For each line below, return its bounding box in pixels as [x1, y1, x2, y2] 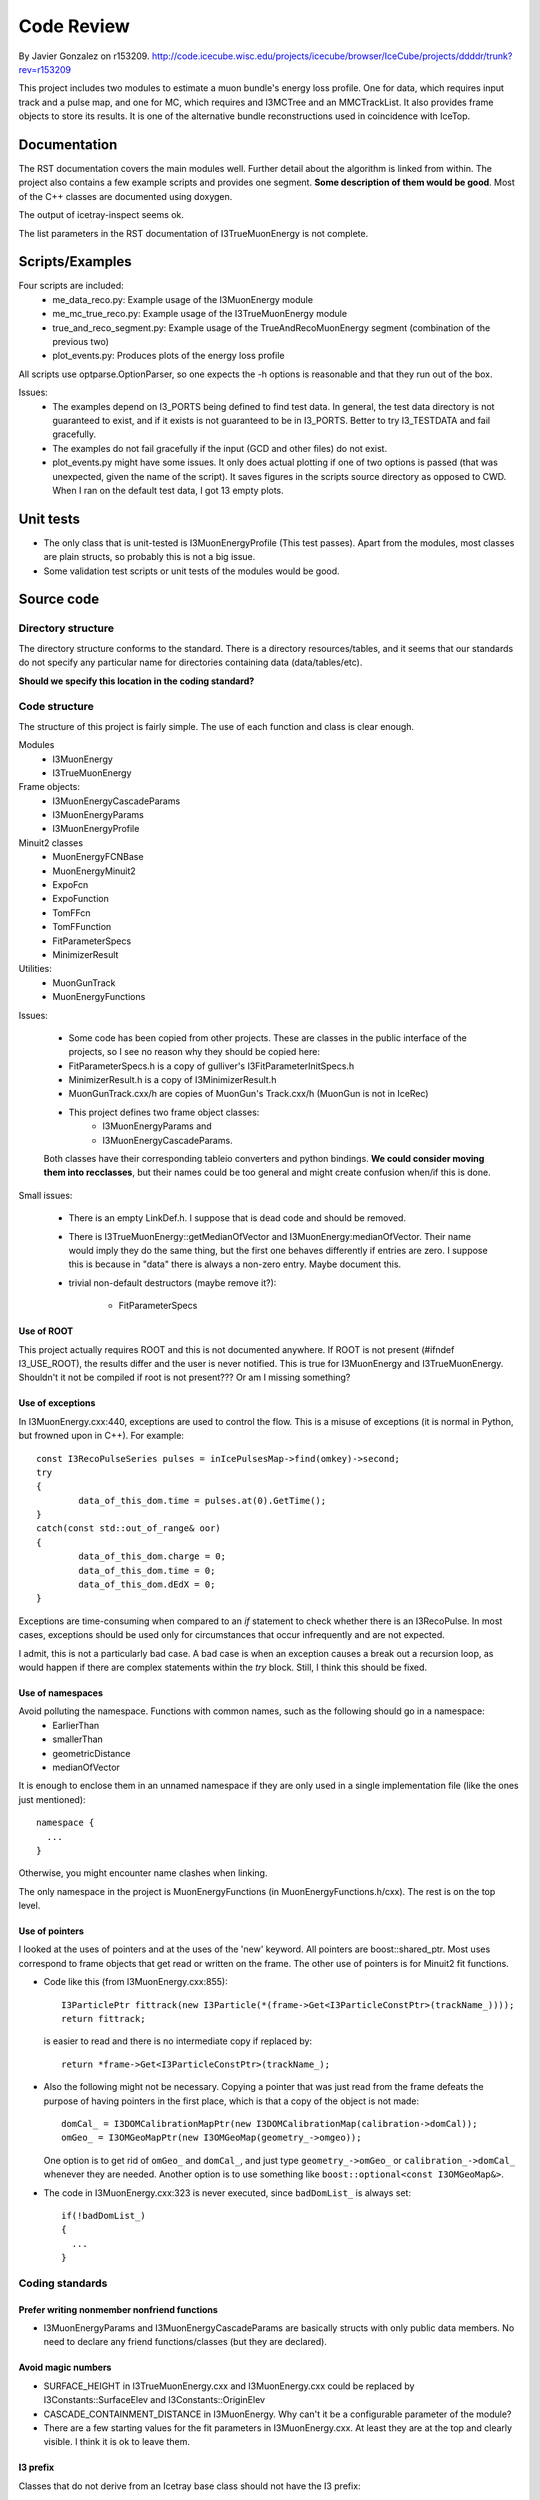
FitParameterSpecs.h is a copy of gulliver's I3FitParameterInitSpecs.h [68, 1060, 355, 1072]
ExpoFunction [52, 893, 110, 905]
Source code [18, 591, 100, 608]
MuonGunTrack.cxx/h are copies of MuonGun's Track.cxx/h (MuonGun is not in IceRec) [68, 1088, 429, 1100]
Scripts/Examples [18, 253, 132, 270]
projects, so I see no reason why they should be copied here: [68, 1046, 320, 1058]
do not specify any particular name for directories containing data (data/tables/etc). [18, 656, 363, 669]
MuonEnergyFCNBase [52, 851, 144, 863]
